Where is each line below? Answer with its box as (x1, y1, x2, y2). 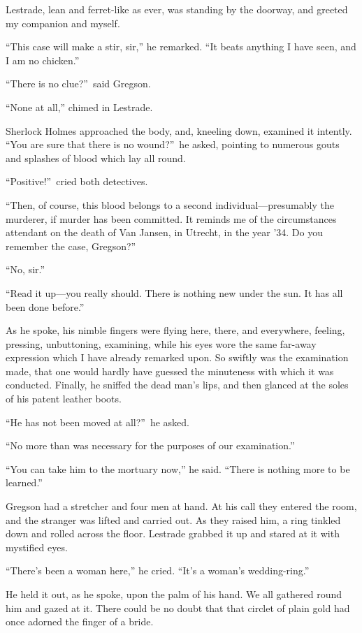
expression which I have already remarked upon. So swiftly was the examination (6, 350, 349, 365)
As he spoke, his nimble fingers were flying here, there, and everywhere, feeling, (6, 323, 345, 337)
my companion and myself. (6, 15, 120, 30)
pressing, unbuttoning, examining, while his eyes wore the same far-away (6, 336, 317, 351)
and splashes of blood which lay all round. (6, 150, 186, 165)
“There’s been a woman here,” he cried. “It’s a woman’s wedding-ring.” (6, 563, 310, 578)
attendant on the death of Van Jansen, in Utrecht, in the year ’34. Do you (6, 225, 324, 240)
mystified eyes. (6, 539, 68, 554)
